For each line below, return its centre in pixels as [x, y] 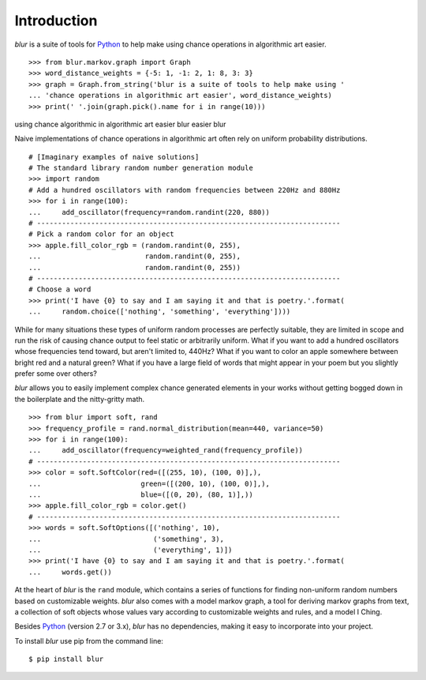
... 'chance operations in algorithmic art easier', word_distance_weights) [181, 96]
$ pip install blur [66, 659]
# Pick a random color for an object [102, 234]
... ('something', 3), [127, 539]
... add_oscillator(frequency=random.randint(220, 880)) [149, 212]
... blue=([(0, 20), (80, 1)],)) [141, 495]
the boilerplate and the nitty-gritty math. [80, 399]
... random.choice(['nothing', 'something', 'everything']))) [160, 312]
